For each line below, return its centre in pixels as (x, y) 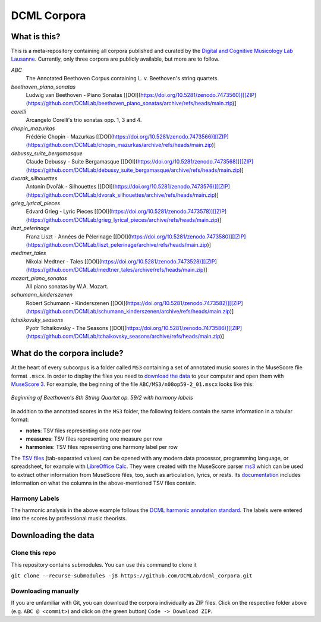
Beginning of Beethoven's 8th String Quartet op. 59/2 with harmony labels (102, 398)
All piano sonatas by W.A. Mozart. (67, 286)
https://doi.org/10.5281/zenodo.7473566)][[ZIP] (171, 136)
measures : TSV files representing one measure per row (94, 439)
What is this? (36, 37)
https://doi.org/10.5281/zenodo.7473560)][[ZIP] (198, 95)
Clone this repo (34, 553)
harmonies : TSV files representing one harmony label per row (102, 447)
